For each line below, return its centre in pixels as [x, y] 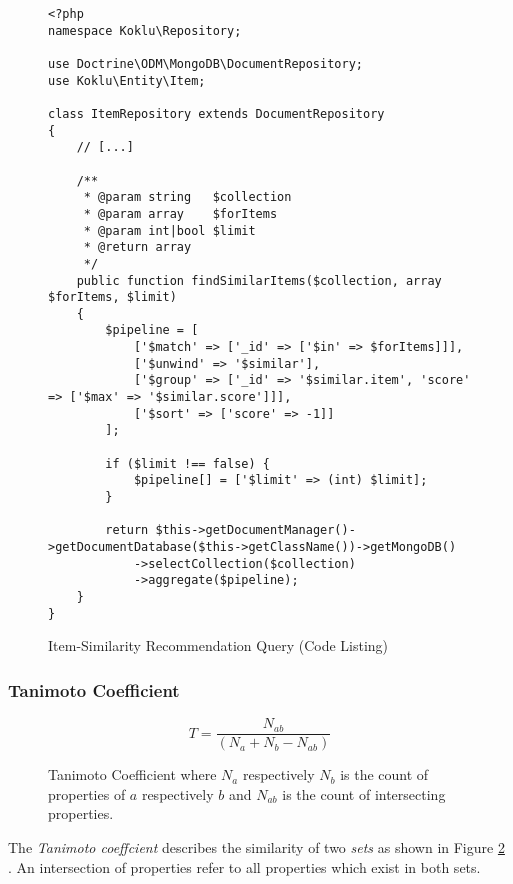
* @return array [137, 247]
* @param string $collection [187, 197]
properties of [87, 793]
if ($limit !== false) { [187, 463]
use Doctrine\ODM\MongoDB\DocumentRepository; [205, 63]
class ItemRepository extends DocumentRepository [216, 113]
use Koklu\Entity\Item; [127, 80]
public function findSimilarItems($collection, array [259, 280]
